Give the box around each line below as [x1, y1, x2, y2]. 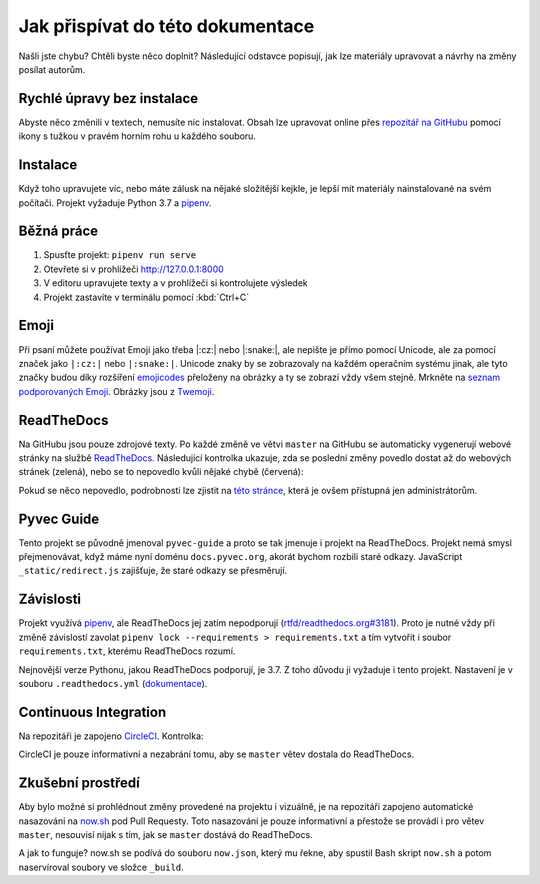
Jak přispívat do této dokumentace [18, 15, 315, 37]
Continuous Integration [18, 703, 167, 720]
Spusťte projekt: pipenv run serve [43, 249, 197, 261]
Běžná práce [18, 223, 99, 240]
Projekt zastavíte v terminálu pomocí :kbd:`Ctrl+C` [43, 291, 250, 303]
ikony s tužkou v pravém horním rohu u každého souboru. [18, 130, 257, 142]
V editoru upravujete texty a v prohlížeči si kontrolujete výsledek [43, 277, 309, 289]
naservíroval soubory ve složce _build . [18, 861, 184, 873]
